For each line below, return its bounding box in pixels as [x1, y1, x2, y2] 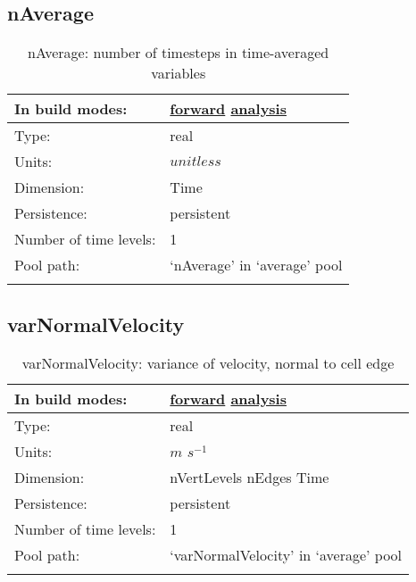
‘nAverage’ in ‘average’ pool [170, 254, 343, 276]
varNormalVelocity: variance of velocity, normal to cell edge [21, 353, 395, 374]
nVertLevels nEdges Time [170, 467, 329, 488]
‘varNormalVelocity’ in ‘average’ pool [170, 545, 403, 566]
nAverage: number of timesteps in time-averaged [28, 42, 329, 63]
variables [151, 62, 206, 84]
